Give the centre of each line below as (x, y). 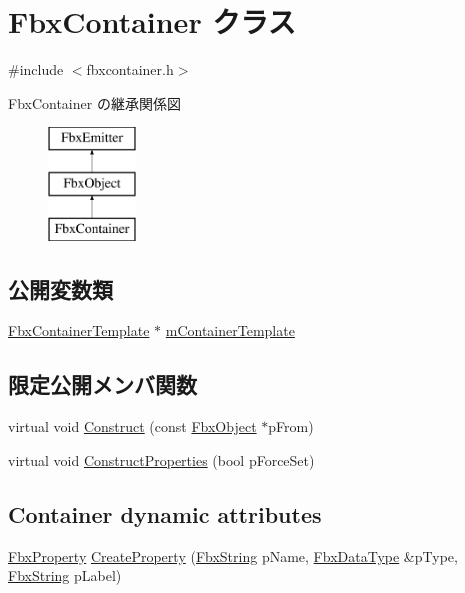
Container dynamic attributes (165, 513)
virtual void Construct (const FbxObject (132, 426)
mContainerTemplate (230, 330)
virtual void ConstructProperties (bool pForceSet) (161, 459)
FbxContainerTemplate (79, 330)
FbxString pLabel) (65, 575)
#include (36, 69)
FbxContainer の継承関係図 (94, 102)
